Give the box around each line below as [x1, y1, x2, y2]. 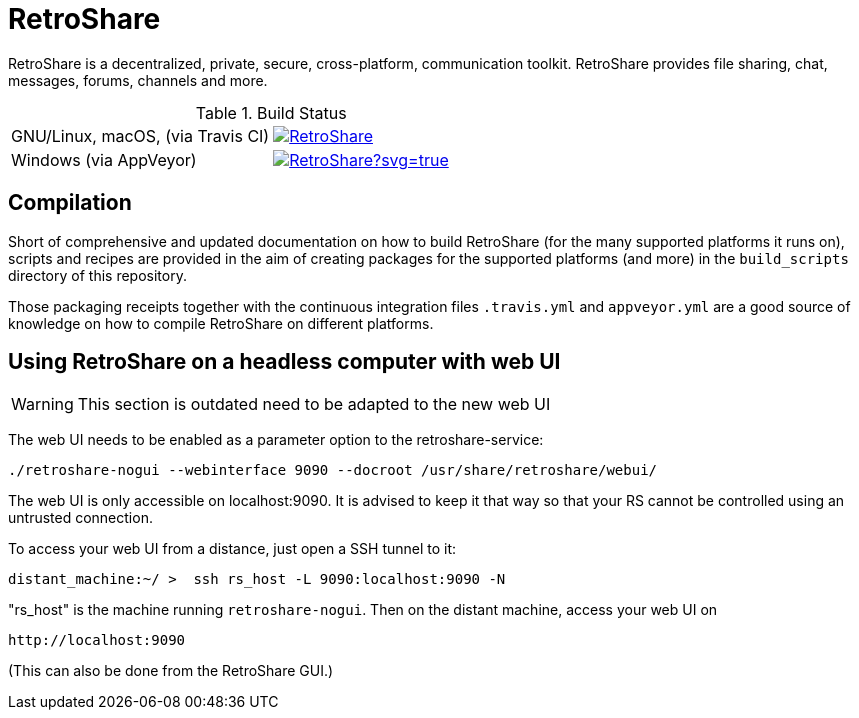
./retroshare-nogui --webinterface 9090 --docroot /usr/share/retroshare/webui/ [8, 462, 658, 479]
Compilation [8, 190, 132, 216]
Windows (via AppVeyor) [11, 149, 197, 170]
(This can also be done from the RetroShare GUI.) [8, 662, 334, 680]
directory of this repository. [8, 266, 187, 284]
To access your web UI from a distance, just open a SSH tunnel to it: [8, 540, 457, 558]
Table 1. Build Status [195, 102, 347, 123]
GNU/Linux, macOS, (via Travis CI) [11, 125, 270, 146]
